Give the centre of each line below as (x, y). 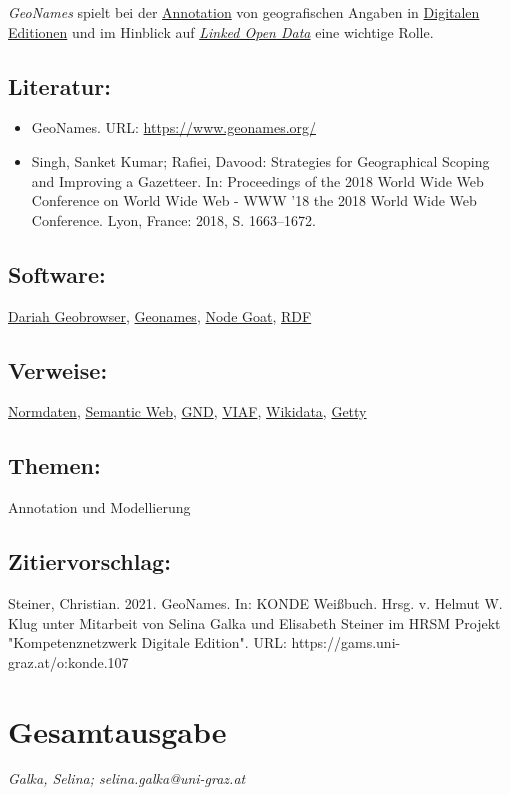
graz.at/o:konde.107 (68, 661)
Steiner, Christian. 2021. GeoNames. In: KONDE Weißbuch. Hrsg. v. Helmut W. (255, 602)
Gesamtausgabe (117, 730)
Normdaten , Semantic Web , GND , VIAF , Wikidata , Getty (187, 411)
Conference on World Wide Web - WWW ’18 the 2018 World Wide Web (254, 200)
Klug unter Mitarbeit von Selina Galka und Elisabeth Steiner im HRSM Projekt (254, 622)
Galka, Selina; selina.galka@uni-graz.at (127, 778)
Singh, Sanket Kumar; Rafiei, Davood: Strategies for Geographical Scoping (260, 160)
